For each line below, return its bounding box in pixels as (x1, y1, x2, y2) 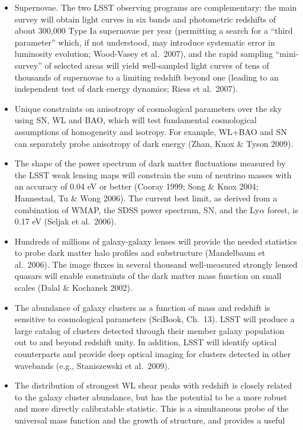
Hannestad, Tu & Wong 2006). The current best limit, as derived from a (14, 191, 278, 204)
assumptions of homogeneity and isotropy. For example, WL (14, 125, 233, 137)
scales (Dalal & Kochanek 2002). (14, 281, 133, 294)
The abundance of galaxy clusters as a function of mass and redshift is (14, 301, 270, 313)
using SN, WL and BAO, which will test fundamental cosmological (14, 114, 257, 126)
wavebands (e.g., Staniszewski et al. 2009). (14, 359, 170, 371)
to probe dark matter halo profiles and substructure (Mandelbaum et (14, 246, 266, 259)
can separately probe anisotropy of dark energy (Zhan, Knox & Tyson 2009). (14, 137, 294, 149)
